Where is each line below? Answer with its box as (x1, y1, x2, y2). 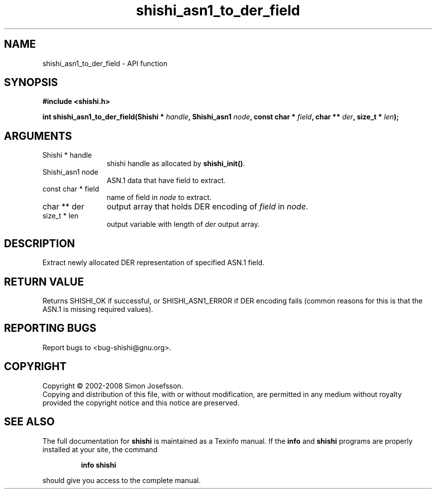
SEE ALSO (4, 415, 55, 428)
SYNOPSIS (4, 76, 58, 89)
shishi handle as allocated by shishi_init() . (107, 159, 245, 168)
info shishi (81, 460, 116, 469)
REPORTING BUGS (4, 322, 97, 335)
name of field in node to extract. (107, 193, 212, 202)
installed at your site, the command (42, 445, 158, 454)
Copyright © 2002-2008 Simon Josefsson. (42, 381, 184, 390)
